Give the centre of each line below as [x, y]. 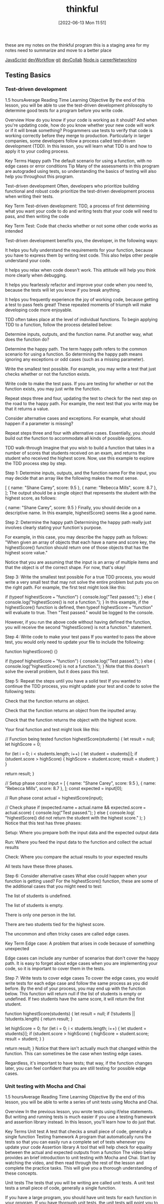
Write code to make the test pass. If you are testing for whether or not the [79, 383]
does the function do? [27, 339]
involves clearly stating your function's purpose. [54, 527]
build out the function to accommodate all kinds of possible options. [74, 438]
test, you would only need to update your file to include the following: [75, 642]
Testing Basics [28, 75]
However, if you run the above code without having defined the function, [78, 622]
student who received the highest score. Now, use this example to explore [80, 458]
